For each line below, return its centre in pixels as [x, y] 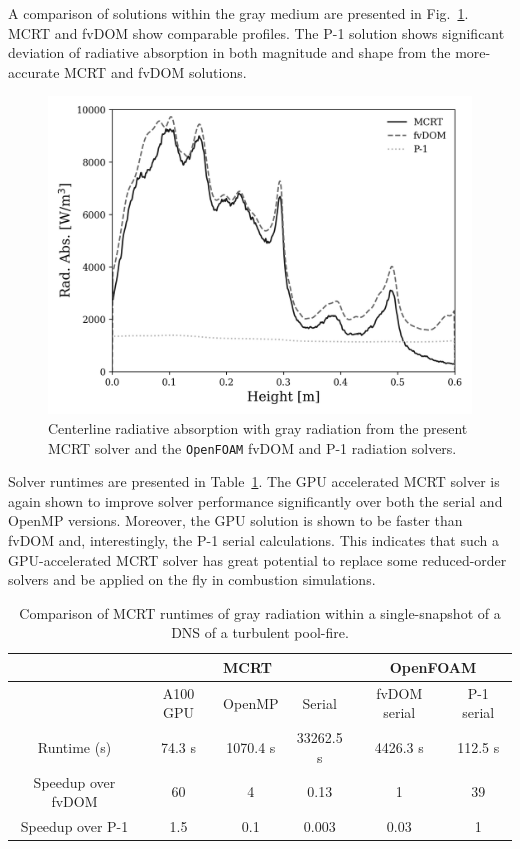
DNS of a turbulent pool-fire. [260, 632]
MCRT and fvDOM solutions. [155, 71]
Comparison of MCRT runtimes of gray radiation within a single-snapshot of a [260, 612]
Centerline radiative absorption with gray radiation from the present [258, 427]
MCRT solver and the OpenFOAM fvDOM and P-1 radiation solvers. [252, 447]
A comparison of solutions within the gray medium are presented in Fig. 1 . [238, 13]
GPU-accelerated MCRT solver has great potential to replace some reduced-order [257, 559]
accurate [34, 71]
